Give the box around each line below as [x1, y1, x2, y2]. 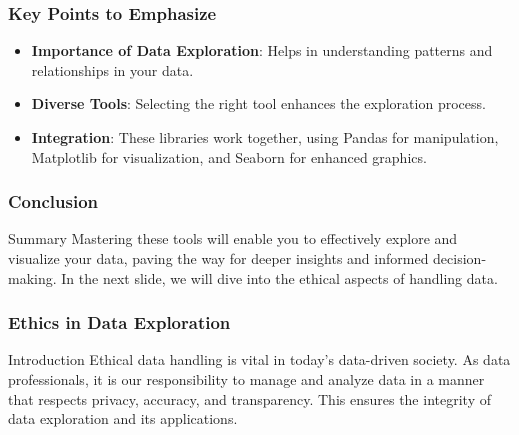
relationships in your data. [31, 59, 194, 80]
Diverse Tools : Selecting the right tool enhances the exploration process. [31, 93, 486, 114]
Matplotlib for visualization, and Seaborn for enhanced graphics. [31, 146, 427, 167]
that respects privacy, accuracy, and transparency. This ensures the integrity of [8, 388, 491, 409]
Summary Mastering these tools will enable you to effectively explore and [8, 228, 458, 249]
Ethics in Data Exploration [8, 310, 231, 335]
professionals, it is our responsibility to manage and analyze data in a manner [8, 369, 485, 389]
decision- [433, 248, 487, 268]
